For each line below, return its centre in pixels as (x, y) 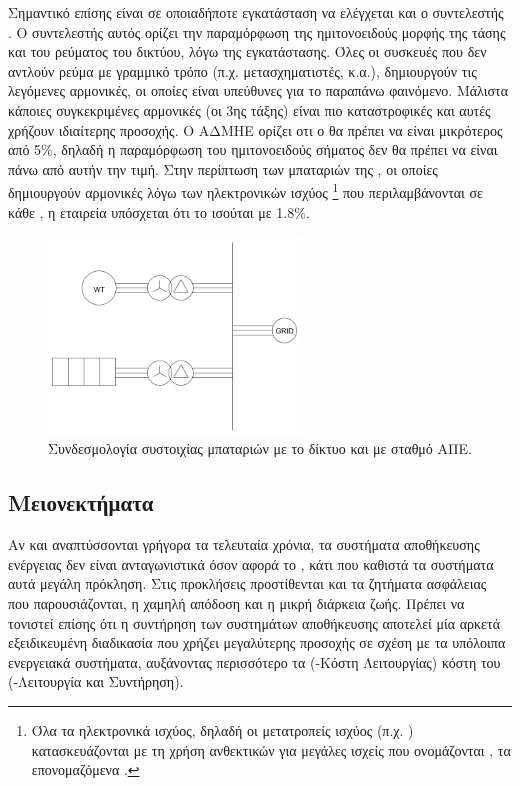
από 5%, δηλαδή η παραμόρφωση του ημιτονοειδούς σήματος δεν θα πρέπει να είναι (253, 149)
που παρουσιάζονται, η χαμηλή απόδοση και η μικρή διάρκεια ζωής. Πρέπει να (236, 603)
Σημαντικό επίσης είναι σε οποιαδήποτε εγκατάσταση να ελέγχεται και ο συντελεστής (256, 12)
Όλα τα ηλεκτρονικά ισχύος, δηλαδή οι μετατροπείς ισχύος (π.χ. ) (222, 729)
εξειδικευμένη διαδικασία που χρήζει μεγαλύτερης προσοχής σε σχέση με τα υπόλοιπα (257, 642)
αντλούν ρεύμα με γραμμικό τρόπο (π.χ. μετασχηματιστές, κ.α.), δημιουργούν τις (242, 70)
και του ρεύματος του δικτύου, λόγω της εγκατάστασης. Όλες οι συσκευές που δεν (247, 51)
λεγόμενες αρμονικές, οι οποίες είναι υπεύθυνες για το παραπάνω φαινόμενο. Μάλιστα (258, 90)
